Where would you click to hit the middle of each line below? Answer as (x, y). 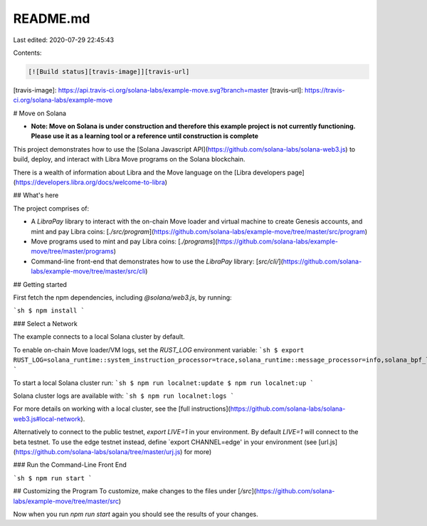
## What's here (36, 195)
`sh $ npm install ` (49, 311)
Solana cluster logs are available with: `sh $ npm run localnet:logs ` (124, 396)
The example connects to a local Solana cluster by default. (99, 337)
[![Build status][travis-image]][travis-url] (109, 72)
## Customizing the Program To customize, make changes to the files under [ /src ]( (135, 491)
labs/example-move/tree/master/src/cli (88, 271)
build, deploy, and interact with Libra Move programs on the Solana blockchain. (129, 159)
